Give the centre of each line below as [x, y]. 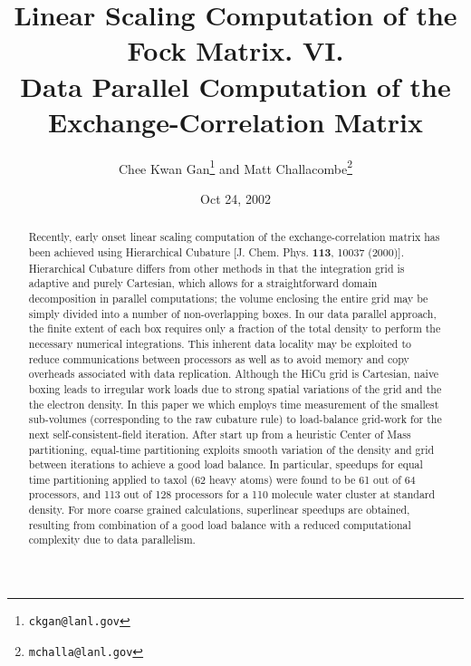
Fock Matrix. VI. [235, 50]
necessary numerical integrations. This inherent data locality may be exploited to [220, 343]
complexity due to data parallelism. [112, 540]
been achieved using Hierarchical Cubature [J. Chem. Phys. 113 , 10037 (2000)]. [216, 252]
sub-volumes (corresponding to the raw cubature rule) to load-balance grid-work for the [235, 419]
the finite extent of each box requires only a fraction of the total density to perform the [235, 328]
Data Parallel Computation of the [235, 86]
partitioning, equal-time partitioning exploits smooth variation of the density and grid [231, 449]
